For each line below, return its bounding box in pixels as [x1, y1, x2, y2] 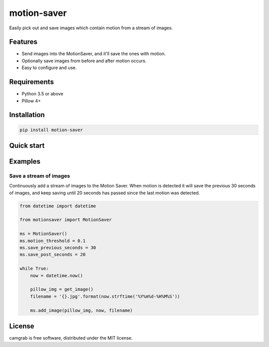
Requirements [9, 78, 54, 87]
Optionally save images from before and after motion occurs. [21, 58, 147, 64]
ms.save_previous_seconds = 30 [19, 245, 97, 251]
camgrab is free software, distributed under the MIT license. [9, 335, 133, 341]
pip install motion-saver [19, 127, 83, 133]
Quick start [9, 141, 45, 150]
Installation [9, 111, 45, 119]
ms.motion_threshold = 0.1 [19, 238, 86, 244]
